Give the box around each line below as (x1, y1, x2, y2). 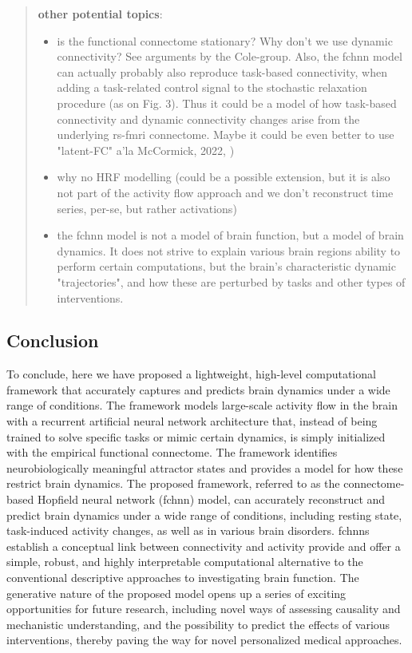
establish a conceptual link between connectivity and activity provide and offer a (6, 537, 401, 554)
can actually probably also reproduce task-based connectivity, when (57, 63, 387, 80)
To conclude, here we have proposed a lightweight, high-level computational (6, 366, 376, 382)
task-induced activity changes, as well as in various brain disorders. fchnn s (6, 522, 370, 539)
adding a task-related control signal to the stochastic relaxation (57, 79, 367, 96)
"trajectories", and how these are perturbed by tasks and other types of (57, 273, 406, 290)
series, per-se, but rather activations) (57, 200, 237, 216)
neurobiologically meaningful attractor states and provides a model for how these (6, 459, 403, 476)
